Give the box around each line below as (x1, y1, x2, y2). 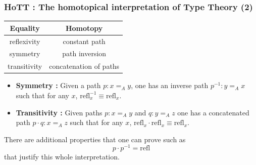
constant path (63, 35, 106, 46)
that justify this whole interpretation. (4, 151, 120, 162)
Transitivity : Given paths (16, 107, 103, 117)
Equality (10, 22, 40, 33)
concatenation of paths (49, 61, 120, 71)
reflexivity (9, 35, 40, 46)
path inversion (62, 48, 107, 59)
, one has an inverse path (131, 80, 209, 91)
